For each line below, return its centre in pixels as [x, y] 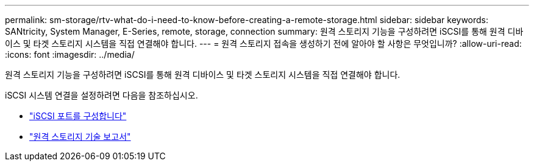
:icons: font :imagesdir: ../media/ [70, 54]
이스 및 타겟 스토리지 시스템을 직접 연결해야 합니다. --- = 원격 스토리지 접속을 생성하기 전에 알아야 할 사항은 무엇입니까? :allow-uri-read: [263, 43]
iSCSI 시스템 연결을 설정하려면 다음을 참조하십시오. [101, 95]
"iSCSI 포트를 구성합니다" [78, 116]
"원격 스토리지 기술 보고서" [80, 137]
